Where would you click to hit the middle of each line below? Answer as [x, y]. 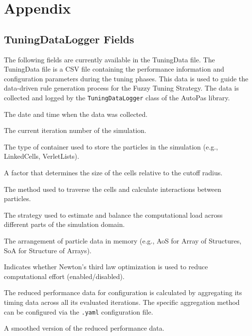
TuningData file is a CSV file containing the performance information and [114, 69]
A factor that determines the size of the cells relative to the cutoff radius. [113, 172]
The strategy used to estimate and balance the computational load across [113, 215]
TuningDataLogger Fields [69, 39]
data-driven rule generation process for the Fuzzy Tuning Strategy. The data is [121, 88]
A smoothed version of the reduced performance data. [84, 328]
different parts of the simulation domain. [64, 224]
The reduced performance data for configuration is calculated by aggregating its [123, 292]
